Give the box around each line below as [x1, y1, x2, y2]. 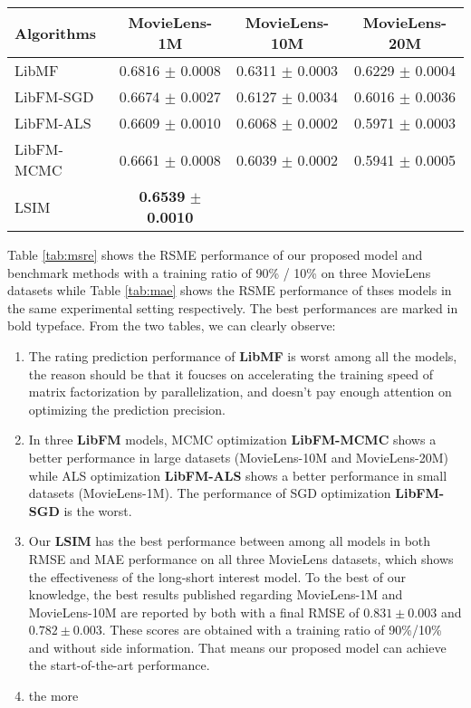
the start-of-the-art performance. [28, 655, 210, 675]
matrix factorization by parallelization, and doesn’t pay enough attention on [28, 382, 452, 401]
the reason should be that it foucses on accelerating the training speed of [28, 364, 433, 383]
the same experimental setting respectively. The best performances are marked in [7, 298, 458, 317]
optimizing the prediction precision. [28, 399, 226, 418]
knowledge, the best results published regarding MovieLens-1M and [28, 585, 403, 604]
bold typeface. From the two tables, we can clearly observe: [7, 316, 336, 335]
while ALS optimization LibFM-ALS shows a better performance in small [28, 465, 447, 484]
